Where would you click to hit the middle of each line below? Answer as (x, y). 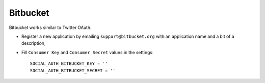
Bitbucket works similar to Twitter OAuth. (50, 28)
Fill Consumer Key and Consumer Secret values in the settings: (88, 52)
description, (34, 43)
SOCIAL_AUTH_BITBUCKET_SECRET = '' (73, 70)
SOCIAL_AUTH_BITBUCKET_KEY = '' (69, 64)
